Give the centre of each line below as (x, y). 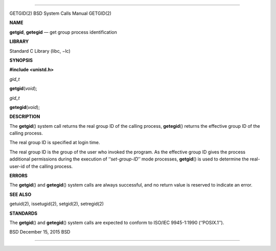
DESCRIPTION (25, 117)
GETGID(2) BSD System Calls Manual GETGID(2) (61, 13)
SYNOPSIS (21, 60)
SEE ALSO (20, 194)
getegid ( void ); (25, 107)
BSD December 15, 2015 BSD (40, 232)
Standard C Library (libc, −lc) (40, 51)
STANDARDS (24, 213)
